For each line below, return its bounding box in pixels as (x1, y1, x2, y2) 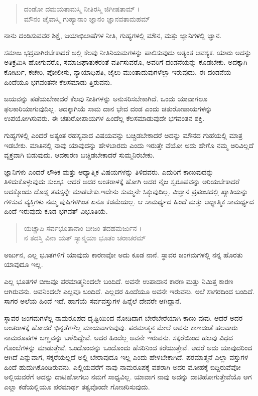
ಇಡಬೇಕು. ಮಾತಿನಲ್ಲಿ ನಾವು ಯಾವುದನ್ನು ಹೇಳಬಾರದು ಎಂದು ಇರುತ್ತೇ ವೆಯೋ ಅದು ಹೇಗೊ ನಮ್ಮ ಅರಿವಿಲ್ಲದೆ (4, 140, 254, 150)
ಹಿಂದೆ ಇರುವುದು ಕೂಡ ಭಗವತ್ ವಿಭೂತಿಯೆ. (4, 206, 108, 216)
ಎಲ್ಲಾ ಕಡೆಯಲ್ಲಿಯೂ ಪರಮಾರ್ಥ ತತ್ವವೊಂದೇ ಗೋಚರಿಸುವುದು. (4, 381, 150, 391)
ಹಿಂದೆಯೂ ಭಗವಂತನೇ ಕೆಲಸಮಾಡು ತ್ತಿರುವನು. (4, 76, 112, 87)
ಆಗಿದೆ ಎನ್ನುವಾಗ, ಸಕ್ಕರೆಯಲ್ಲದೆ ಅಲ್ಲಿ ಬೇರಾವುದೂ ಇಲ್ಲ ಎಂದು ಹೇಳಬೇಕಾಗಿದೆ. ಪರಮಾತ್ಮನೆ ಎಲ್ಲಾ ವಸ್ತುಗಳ (4, 352, 248, 362)
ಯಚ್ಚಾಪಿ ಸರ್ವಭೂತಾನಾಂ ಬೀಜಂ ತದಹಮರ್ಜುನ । (24, 222, 142, 233)
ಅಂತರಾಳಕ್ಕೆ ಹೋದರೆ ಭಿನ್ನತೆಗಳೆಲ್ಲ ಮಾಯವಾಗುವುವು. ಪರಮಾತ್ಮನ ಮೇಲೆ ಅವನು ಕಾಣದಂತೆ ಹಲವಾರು (4, 322, 238, 333)
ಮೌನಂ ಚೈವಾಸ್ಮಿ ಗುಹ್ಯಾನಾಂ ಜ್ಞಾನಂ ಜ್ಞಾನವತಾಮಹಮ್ (24, 13, 150, 24)
